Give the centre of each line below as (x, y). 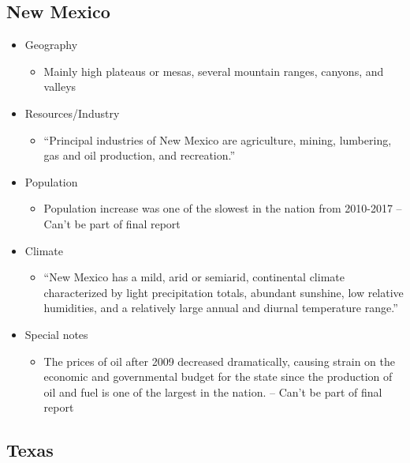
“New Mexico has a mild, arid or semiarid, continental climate (194, 277)
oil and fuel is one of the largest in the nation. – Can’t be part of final (213, 391)
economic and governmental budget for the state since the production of (218, 376)
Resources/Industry (72, 113)
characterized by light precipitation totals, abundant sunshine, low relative (224, 292)
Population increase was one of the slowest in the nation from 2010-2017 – (223, 208)
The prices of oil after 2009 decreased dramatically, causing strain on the (219, 361)
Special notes (56, 334)
